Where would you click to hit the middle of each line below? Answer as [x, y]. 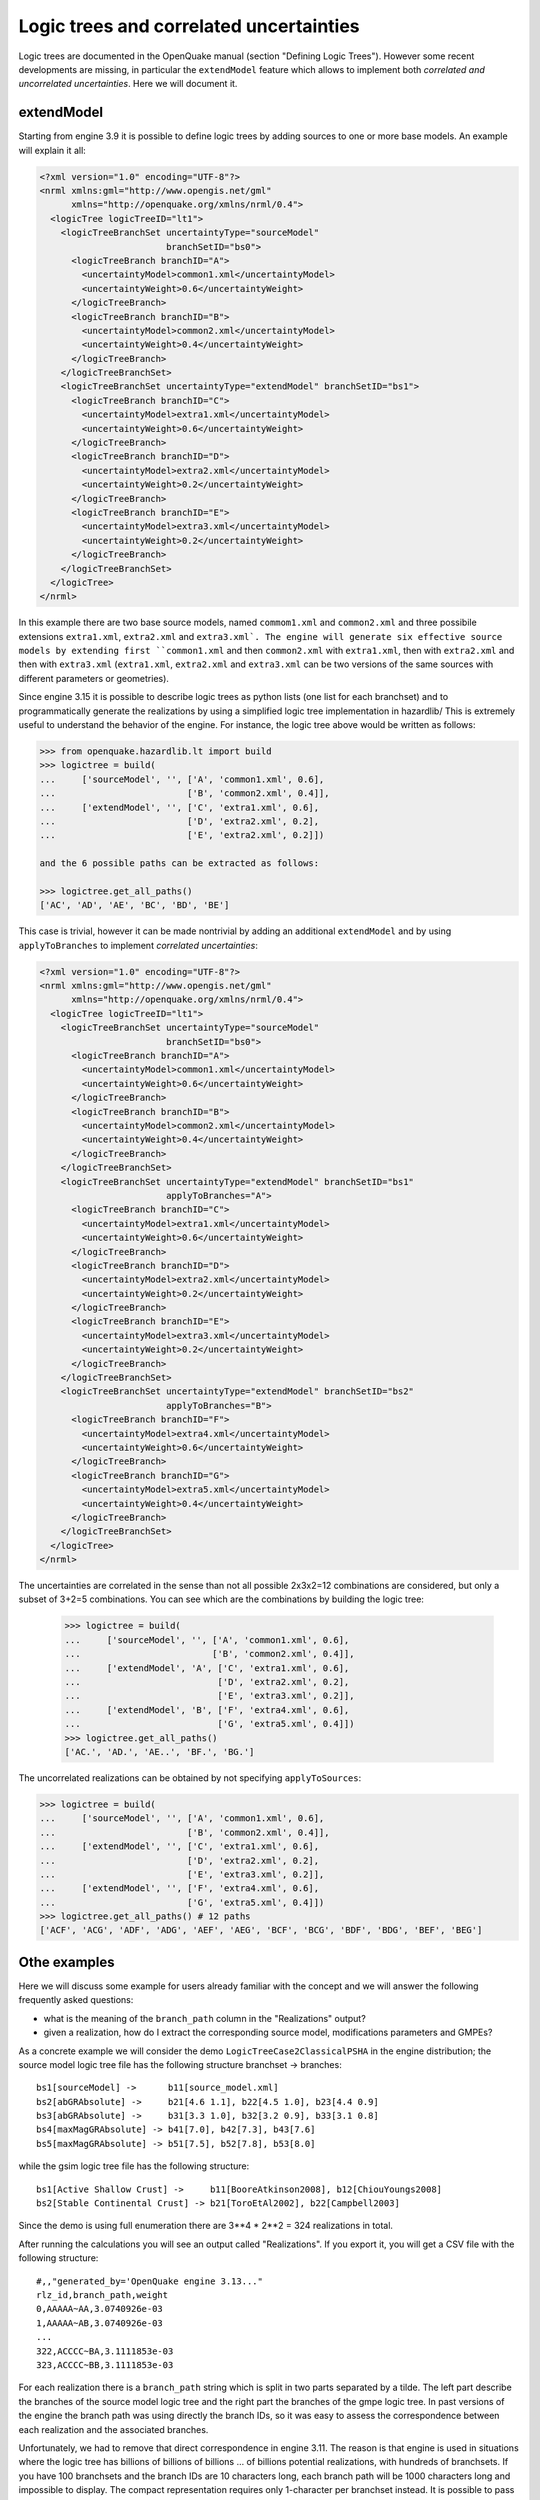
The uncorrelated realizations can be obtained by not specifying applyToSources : [190, 1777]
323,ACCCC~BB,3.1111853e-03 [105, 2364]
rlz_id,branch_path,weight [102, 2294]
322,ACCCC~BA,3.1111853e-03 [105, 2351]
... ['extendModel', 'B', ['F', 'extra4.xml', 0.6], [207, 1709]
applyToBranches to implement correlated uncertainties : [138, 945]
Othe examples [66, 1961]
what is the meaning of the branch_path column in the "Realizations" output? [205, 2018]
